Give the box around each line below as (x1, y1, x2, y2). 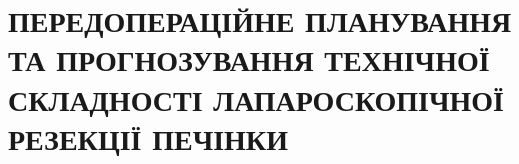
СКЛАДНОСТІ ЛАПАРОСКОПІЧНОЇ (8, 78, 505, 119)
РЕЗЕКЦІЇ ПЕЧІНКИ (8, 117, 288, 158)
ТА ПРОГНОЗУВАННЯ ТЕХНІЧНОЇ (8, 39, 490, 80)
